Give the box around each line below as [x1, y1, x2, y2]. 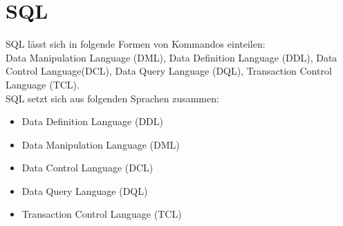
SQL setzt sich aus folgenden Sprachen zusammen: [6, 91, 219, 105]
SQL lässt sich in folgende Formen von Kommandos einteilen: [6, 37, 266, 51]
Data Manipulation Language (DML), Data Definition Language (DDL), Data [6, 50, 337, 64]
